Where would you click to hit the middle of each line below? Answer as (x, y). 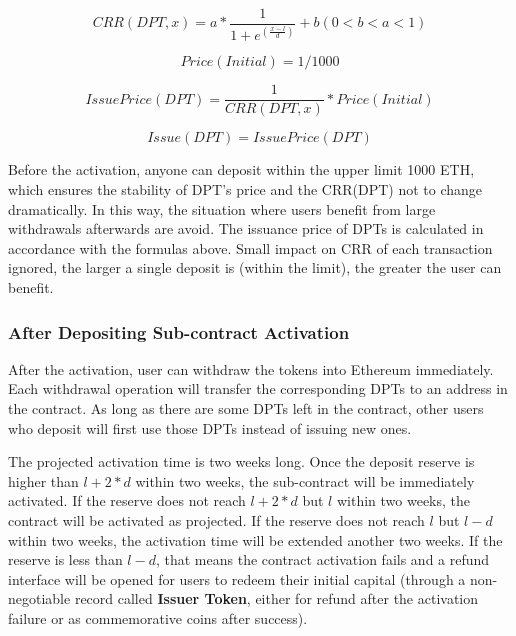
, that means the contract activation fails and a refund (322, 559)
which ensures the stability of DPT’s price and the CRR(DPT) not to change (245, 189)
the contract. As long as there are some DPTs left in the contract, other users (246, 408)
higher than (43, 480)
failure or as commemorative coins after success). (158, 617)
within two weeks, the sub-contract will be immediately (305, 480)
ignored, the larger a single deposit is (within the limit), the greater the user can (255, 267)
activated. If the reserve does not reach (127, 500)
